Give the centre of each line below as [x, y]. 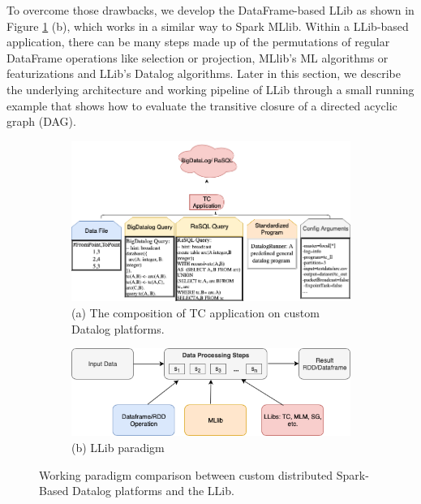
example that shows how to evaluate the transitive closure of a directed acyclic [202, 105]
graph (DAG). [41, 121]
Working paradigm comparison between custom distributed [186, 474]
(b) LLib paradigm [118, 448]
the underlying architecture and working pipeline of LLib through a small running [210, 89]
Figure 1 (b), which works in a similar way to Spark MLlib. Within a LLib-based [208, 26]
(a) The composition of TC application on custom [195, 312]
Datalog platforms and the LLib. [153, 491]
